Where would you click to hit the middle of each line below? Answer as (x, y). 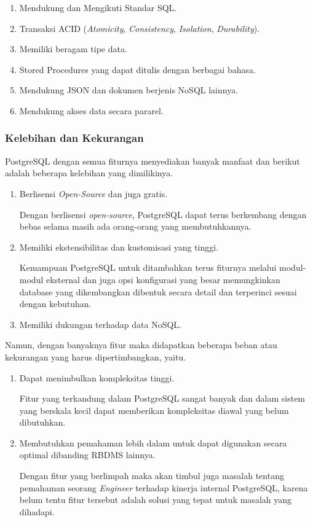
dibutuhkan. (42, 422)
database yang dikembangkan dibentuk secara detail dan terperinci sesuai (158, 291)
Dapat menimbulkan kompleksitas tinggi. (97, 377)
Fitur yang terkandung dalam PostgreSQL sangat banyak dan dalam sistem (162, 398)
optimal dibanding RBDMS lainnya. (87, 455)
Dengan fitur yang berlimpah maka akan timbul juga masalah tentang (152, 476)
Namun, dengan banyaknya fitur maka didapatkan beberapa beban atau (141, 345)
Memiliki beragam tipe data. (73, 49)
